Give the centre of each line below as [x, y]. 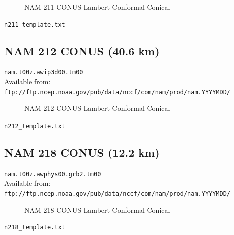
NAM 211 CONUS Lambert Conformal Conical [97, 7]
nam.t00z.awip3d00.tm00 [44, 73]
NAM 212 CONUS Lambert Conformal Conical [97, 108]
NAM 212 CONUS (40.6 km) [82, 50]
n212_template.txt [35, 126]
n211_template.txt [35, 24]
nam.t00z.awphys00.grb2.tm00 [53, 174]
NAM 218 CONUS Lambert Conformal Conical [97, 210]
